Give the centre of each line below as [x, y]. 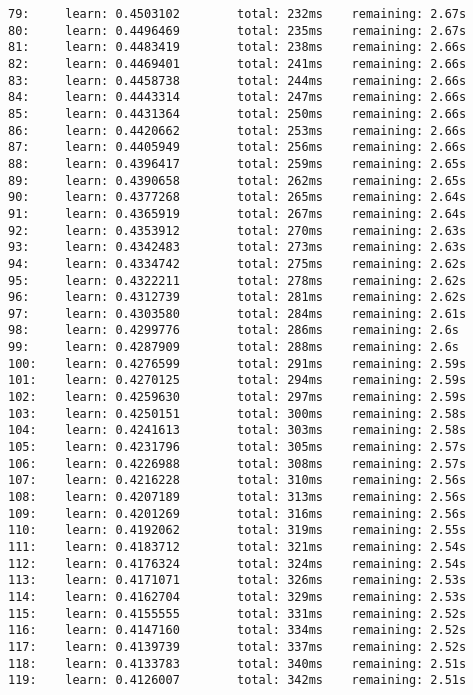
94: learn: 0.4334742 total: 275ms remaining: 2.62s [237, 263]
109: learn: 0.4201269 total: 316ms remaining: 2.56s [237, 513]
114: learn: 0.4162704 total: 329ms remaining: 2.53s [237, 596]
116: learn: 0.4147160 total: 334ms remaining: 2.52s [237, 630]
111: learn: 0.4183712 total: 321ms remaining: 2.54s [237, 547]
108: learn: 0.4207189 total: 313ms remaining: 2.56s [237, 497]
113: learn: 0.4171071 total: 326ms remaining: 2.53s [237, 580]
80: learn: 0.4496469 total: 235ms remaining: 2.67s [237, 30]
